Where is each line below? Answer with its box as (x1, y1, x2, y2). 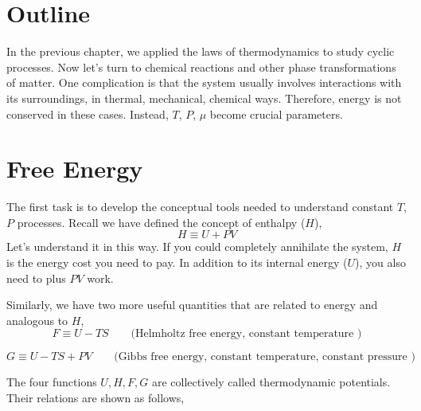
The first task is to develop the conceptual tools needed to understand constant (6, 198, 394, 215)
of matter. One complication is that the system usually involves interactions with (6, 74, 402, 91)
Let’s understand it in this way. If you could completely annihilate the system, (6, 238, 388, 255)
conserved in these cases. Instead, (6, 105, 169, 122)
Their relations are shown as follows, (6, 389, 185, 405)
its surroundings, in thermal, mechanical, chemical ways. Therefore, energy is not (6, 89, 402, 106)
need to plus (6, 269, 66, 286)
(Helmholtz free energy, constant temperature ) (131, 328, 362, 340)
